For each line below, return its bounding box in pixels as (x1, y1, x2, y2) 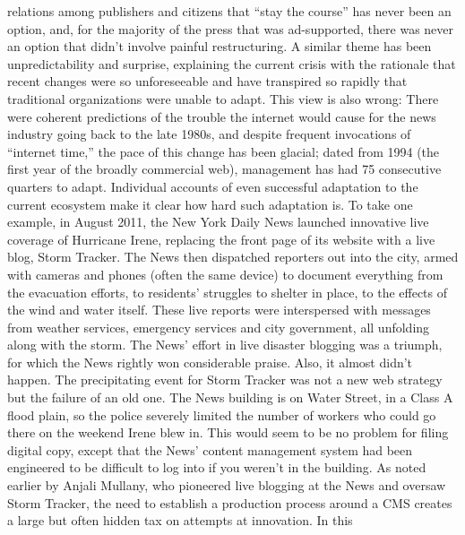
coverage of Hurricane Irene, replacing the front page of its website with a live (7, 229, 435, 248)
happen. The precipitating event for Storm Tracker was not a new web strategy (7, 370, 443, 389)
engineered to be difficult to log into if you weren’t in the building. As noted (7, 458, 426, 477)
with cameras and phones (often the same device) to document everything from (7, 264, 443, 283)
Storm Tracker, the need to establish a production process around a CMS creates (7, 493, 452, 512)
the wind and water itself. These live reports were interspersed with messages (7, 300, 431, 319)
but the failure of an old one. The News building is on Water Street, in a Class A (7, 388, 453, 407)
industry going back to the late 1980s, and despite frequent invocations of (7, 125, 411, 143)
